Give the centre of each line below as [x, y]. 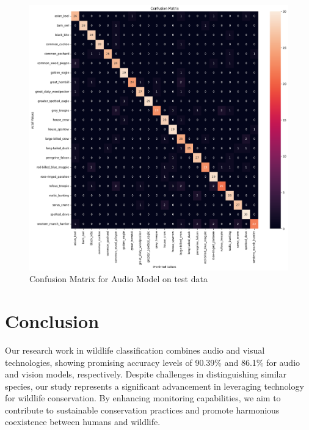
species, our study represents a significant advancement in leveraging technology [154, 386]
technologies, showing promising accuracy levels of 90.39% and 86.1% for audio [153, 362]
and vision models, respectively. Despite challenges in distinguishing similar [146, 374]
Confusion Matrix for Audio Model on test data [118, 279]
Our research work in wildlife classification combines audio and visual [135, 350]
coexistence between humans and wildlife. [83, 422]
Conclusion [52, 320]
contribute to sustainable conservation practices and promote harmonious [142, 410]
